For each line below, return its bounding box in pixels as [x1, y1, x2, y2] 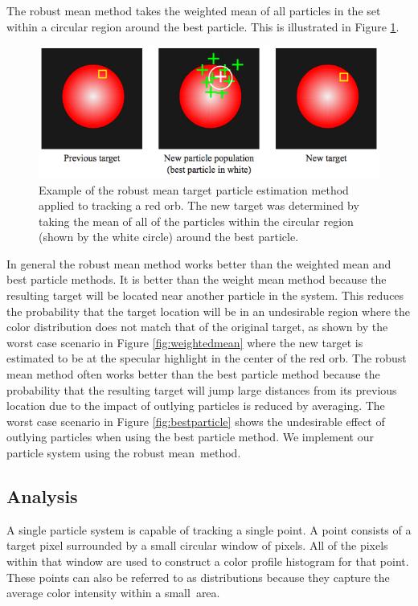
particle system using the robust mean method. [6, 444, 241, 461]
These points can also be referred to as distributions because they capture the [6, 568, 390, 585]
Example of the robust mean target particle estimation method [39, 181, 349, 198]
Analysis [6, 483, 78, 508]
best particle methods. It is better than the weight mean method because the [6, 271, 387, 288]
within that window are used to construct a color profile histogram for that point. [6, 552, 409, 569]
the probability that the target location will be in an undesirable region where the [6, 302, 410, 319]
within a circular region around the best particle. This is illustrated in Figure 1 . [6, 18, 400, 35]
